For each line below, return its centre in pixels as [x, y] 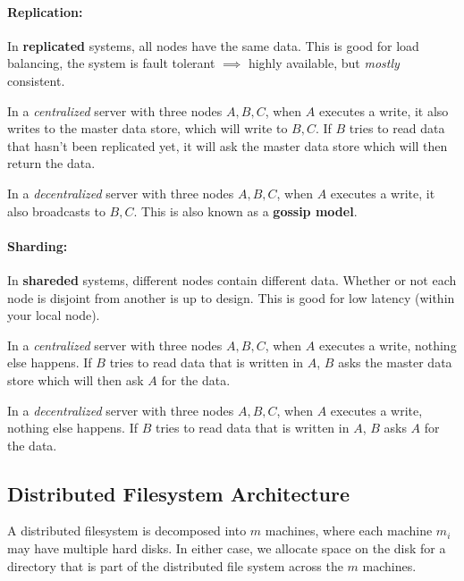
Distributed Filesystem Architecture [179, 493]
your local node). [54, 315]
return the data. [51, 163]
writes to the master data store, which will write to [148, 128]
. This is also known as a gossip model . [245, 211]
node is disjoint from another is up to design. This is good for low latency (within [231, 297]
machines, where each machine [349, 530]
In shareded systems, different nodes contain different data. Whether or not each [232, 279]
